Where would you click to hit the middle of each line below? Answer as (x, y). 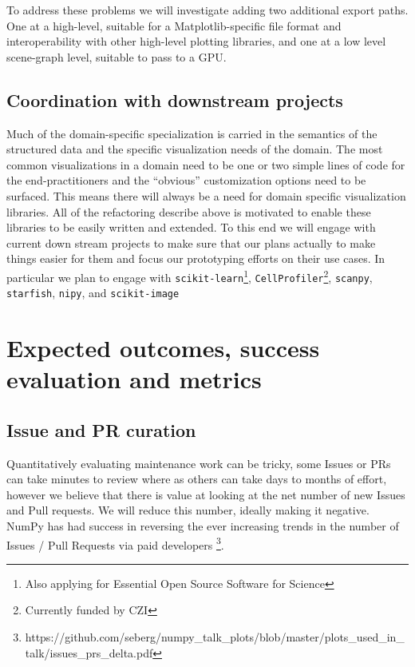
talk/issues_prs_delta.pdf (89, 652)
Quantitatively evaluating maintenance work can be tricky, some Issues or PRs (199, 463)
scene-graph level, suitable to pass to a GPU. (117, 56)
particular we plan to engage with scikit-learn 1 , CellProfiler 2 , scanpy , (190, 276)
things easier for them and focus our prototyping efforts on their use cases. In (196, 258)
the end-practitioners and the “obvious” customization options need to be (186, 180)
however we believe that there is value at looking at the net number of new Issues (206, 494)
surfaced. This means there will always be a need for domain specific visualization (206, 195)
